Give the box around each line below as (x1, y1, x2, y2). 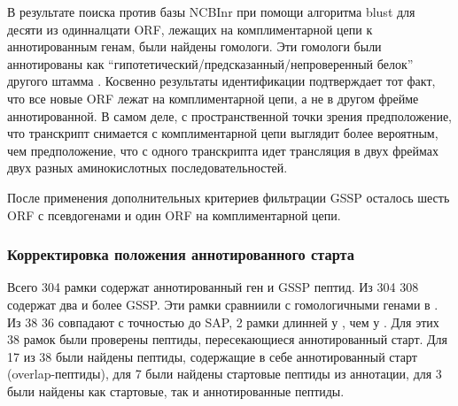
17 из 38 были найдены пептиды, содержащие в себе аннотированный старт (7, 347, 417, 365)
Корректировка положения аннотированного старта (7, 243, 354, 265)
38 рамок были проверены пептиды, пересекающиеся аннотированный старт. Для (7, 330, 448, 349)
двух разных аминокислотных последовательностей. (7, 158, 288, 177)
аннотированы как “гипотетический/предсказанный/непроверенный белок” (7, 54, 414, 73)
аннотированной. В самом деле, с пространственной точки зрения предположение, (7, 106, 453, 125)
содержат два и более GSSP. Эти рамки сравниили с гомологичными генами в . (7, 295, 439, 313)
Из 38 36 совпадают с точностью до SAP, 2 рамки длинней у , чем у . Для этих (7, 312, 439, 331)
